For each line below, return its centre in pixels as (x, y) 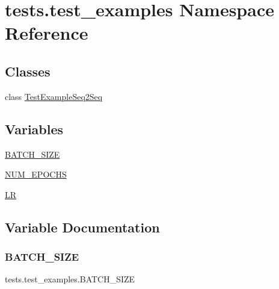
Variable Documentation (82, 227)
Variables (34, 129)
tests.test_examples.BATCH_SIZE (70, 279)
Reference (47, 33)
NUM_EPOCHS (36, 174)
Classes (28, 71)
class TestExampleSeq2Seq (54, 96)
